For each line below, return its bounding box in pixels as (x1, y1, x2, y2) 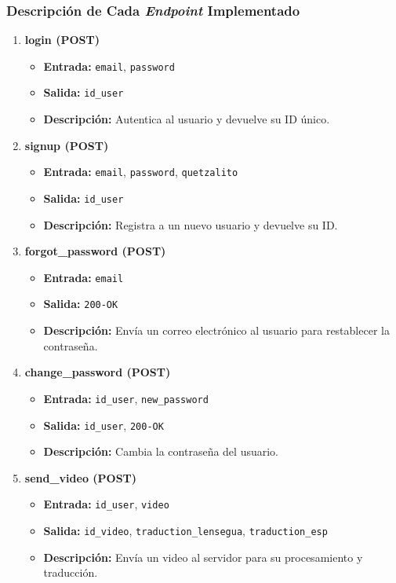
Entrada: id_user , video (43, 496, 169, 512)
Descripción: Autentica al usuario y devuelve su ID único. (43, 111, 330, 127)
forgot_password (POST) (24, 243, 166, 259)
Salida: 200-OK (43, 295, 118, 312)
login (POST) (24, 31, 100, 48)
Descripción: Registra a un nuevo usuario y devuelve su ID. (43, 216, 338, 233)
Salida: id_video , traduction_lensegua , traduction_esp (43, 522, 328, 539)
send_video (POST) (24, 469, 137, 486)
